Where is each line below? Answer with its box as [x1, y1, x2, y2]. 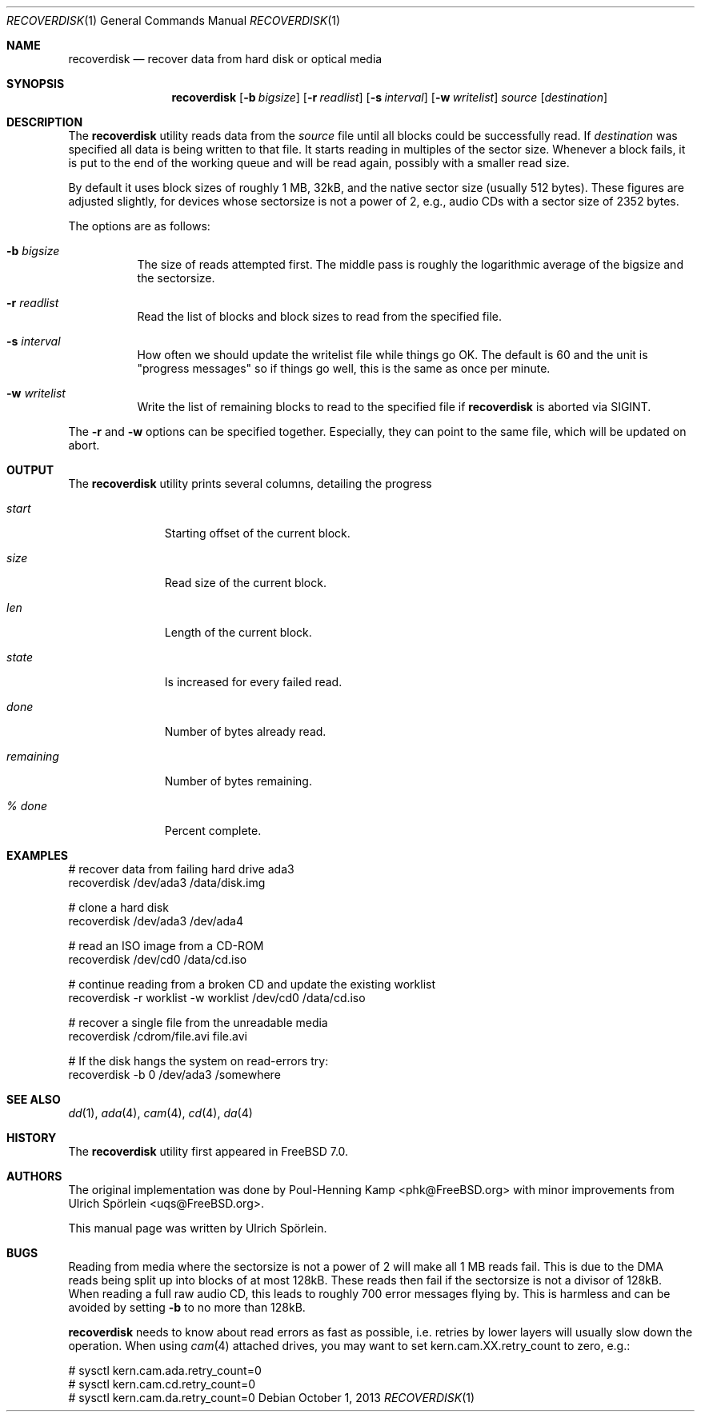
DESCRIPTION [6, 115, 83, 129]
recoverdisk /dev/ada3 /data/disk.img [68, 876, 266, 889]
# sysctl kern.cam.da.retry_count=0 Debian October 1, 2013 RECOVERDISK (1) [68, 1391, 475, 1404]
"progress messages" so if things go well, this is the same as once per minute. [137, 361, 551, 375]
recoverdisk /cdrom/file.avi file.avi [68, 1029, 247, 1043]
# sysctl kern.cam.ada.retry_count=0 [68, 1364, 262, 1377]
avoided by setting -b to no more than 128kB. [68, 1300, 306, 1314]
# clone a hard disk [68, 901, 169, 914]
